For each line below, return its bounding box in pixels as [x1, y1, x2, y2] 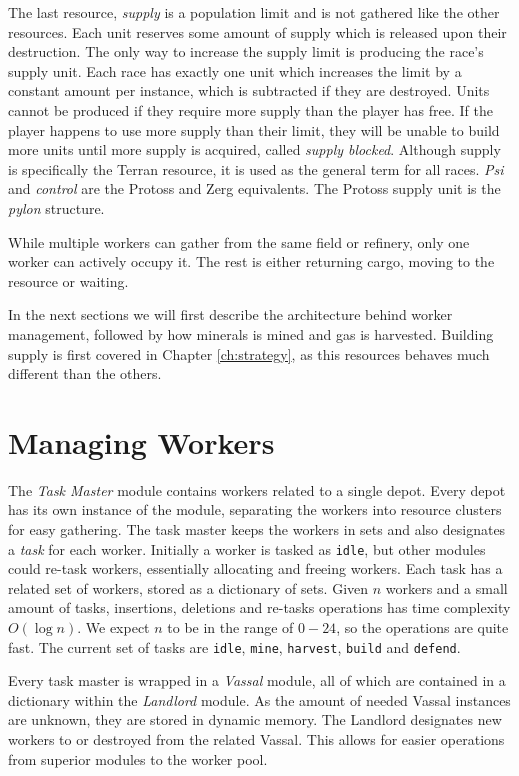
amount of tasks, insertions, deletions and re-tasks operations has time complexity [8, 597, 511, 618]
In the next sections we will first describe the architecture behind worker [8, 304, 453, 325]
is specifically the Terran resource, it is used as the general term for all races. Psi [8, 158, 504, 179]
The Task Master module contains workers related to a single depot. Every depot [8, 479, 506, 500]
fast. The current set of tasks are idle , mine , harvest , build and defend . [8, 636, 461, 657]
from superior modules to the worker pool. [8, 748, 268, 769]
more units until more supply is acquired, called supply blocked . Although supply [8, 139, 501, 160]
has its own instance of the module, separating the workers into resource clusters [8, 499, 502, 520]
